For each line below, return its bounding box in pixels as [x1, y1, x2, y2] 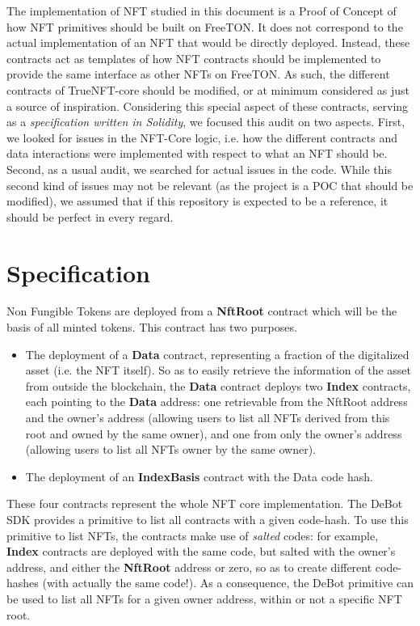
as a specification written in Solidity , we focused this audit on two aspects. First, [6, 113, 405, 130]
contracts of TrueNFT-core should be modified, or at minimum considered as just [6, 81, 409, 98]
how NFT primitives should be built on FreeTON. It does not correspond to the [6, 18, 403, 35]
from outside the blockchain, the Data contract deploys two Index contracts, [25, 377, 411, 394]
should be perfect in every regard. [6, 208, 174, 225]
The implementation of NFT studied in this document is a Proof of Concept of [6, 2, 397, 19]
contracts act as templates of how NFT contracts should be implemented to [6, 49, 381, 66]
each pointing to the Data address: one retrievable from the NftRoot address [25, 393, 408, 410]
